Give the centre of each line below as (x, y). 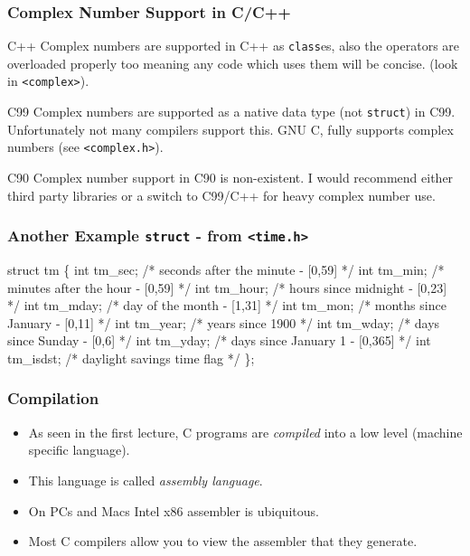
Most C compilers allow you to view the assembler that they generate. (223, 541)
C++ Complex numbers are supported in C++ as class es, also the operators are (234, 46)
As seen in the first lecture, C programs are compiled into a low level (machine (245, 432)
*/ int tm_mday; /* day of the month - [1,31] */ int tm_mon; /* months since (227, 305)
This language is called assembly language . (146, 480)
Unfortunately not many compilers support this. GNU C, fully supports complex (230, 129)
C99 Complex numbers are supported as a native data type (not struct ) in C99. (231, 112)
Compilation (53, 398)
